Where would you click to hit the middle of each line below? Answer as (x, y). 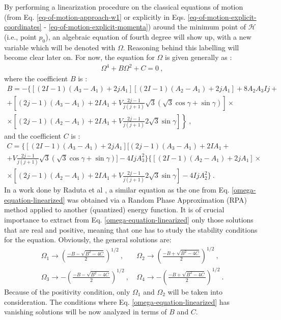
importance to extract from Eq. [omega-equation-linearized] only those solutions (129, 220)
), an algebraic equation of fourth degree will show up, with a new (148, 36)
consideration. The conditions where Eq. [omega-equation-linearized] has (117, 301)
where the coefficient (36, 78)
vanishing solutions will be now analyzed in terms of (86, 312)
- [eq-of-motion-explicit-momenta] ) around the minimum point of (145, 27)
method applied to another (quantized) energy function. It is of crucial (114, 210)
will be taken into (195, 291)
